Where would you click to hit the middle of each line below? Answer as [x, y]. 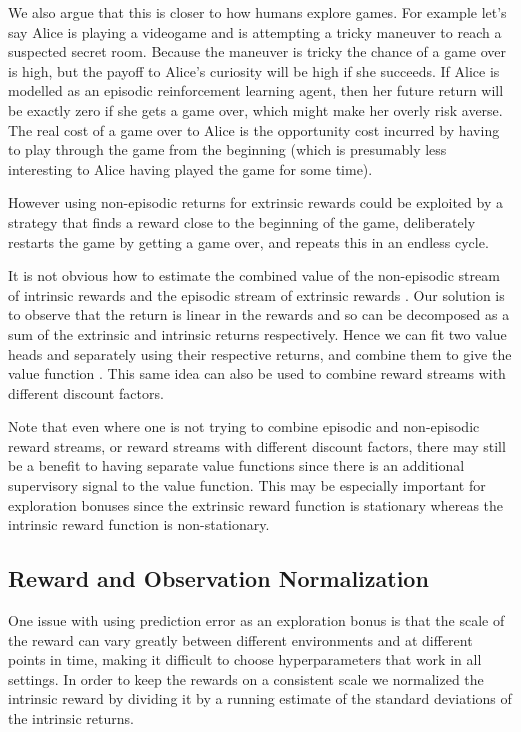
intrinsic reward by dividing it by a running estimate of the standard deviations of [260, 698]
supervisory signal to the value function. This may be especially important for [247, 485]
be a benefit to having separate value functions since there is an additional [236, 465]
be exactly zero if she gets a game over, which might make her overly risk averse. [255, 109]
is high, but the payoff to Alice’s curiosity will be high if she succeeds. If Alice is [254, 70]
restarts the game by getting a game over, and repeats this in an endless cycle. [248, 241]
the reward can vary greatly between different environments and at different [240, 639]
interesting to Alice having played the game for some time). [190, 168]
